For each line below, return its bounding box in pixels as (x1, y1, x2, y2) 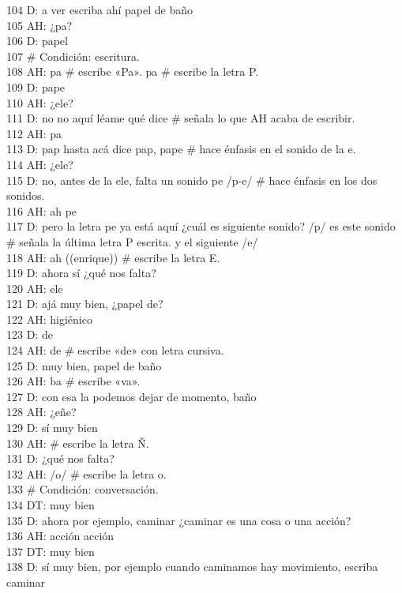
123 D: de (6, 326, 53, 343)
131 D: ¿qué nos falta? (6, 450, 115, 467)
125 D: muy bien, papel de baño (6, 357, 162, 373)
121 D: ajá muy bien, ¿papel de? (6, 295, 163, 312)
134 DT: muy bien (6, 497, 95, 512)
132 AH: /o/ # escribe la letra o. (6, 465, 167, 482)
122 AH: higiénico (6, 310, 92, 327)
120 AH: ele (6, 280, 63, 296)
